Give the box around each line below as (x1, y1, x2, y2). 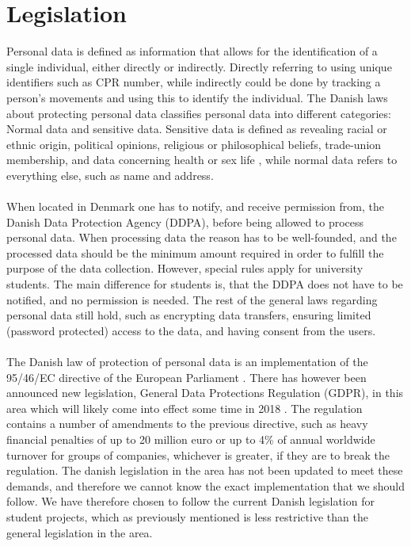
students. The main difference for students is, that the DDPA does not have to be (6, 276, 403, 292)
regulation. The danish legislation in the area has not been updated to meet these (6, 462, 403, 479)
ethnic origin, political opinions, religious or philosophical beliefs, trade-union (6, 136, 382, 152)
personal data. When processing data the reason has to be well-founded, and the (6, 229, 397, 246)
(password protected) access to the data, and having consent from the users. (6, 322, 376, 338)
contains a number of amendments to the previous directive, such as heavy (6, 415, 368, 432)
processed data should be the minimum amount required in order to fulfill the (6, 244, 384, 261)
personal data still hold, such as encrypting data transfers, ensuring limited (6, 307, 371, 323)
